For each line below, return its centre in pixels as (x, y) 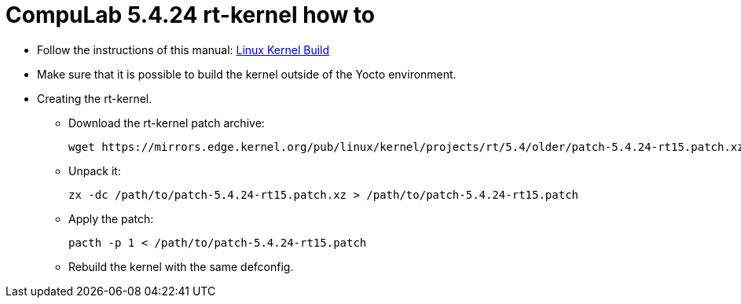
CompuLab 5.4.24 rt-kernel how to (190, 15)
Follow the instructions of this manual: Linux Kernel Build (183, 49)
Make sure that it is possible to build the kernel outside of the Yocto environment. (247, 74)
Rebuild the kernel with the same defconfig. (181, 266)
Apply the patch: (111, 218)
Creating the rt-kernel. (95, 98)
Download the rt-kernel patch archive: (167, 123)
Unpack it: (95, 170)
